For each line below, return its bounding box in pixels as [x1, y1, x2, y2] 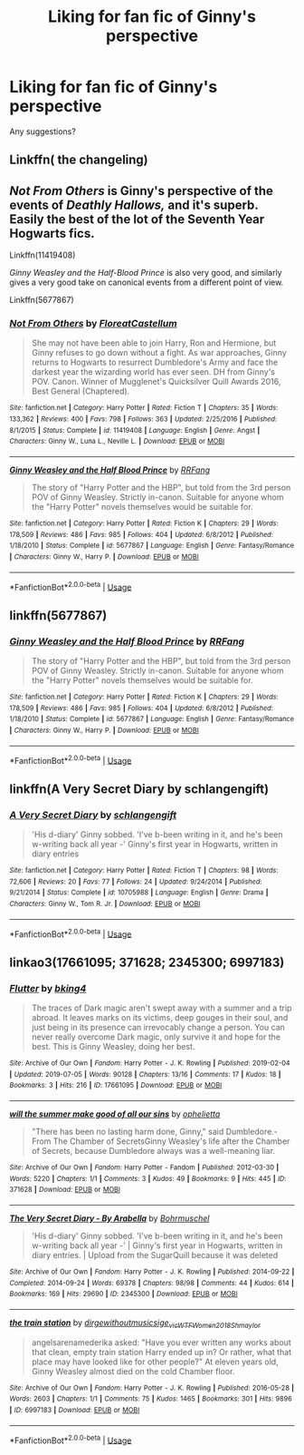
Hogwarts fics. [9, 225, 95, 241]
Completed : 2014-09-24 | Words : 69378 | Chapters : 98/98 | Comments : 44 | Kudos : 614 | [9, 1278, 294, 1287]
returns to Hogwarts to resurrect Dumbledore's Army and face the [31, 356, 279, 368]
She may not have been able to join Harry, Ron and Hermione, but [31, 337, 277, 348]
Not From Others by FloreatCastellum [9, 317, 178, 330]
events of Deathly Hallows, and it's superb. [9, 197, 259, 212]
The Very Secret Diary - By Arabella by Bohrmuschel [9, 1213, 210, 1224]
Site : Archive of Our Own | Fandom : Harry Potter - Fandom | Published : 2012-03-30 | [9, 1163, 280, 1172]
